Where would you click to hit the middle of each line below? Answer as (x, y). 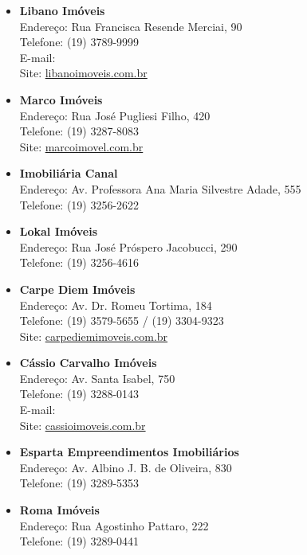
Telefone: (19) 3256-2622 (79, 204)
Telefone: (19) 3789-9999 (79, 42)
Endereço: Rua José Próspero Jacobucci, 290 (128, 246)
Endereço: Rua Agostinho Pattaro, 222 (114, 525)
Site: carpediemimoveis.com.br (94, 336)
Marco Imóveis (61, 99)
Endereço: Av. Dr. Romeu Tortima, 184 (116, 305)
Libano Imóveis (62, 10)
